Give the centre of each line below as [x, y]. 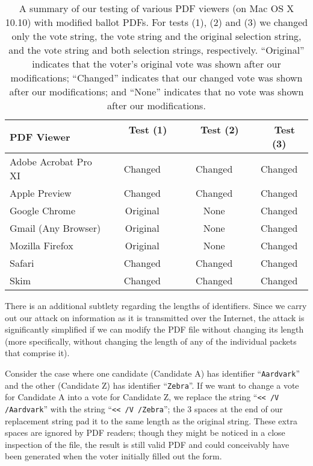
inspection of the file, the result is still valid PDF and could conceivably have [147, 444]
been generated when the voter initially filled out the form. [113, 456]
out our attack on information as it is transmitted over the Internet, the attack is [155, 317]
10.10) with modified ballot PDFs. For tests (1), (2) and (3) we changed [156, 22]
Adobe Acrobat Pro [51, 161]
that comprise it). [37, 353]
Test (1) [148, 129]
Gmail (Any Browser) [55, 228]
